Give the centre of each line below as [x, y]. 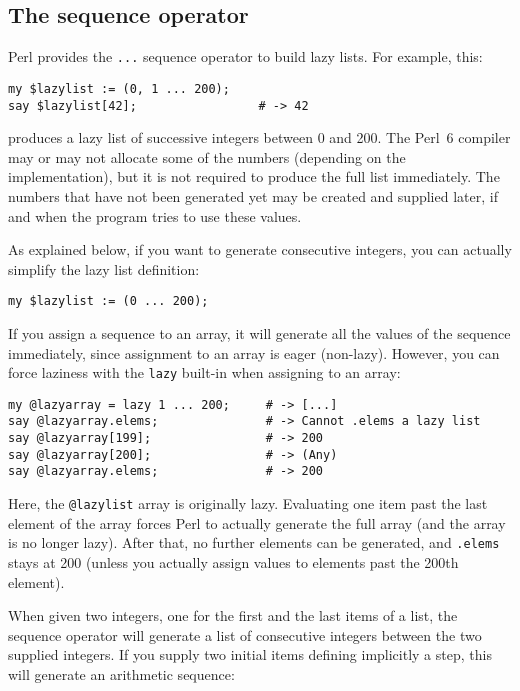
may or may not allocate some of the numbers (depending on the [207, 156]
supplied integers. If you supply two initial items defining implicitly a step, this [250, 654]
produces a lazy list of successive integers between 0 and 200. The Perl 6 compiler [259, 137]
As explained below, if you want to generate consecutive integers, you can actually [260, 249]
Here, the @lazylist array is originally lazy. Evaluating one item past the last [248, 503]
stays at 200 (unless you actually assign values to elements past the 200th [233, 562]
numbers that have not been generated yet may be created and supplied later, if [253, 195]
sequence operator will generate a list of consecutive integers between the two [245, 634]
